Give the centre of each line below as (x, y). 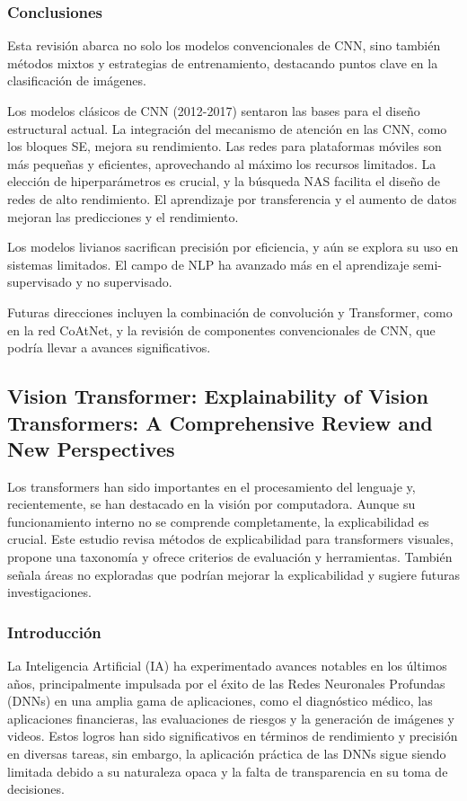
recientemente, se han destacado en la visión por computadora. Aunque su (211, 504)
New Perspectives (91, 448)
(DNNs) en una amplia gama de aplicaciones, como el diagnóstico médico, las (220, 701)
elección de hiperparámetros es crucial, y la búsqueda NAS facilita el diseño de (224, 181)
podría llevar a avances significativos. (109, 347)
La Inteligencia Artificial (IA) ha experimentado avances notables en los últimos (227, 666)
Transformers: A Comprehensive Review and (220, 422)
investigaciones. (49, 592)
